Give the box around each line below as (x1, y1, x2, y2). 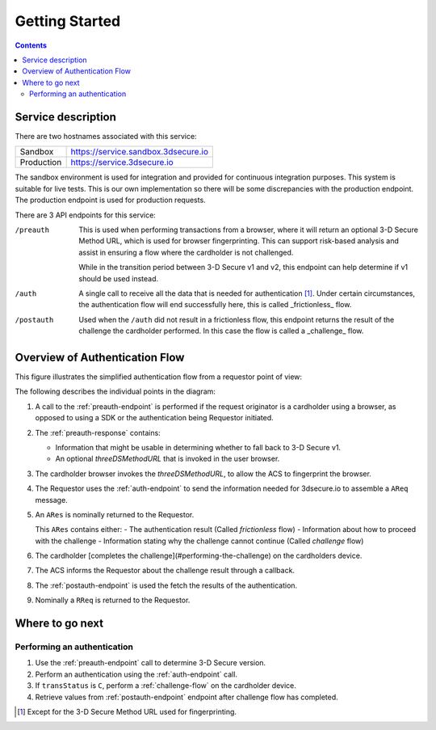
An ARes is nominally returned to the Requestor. (35, 509, 195, 519)
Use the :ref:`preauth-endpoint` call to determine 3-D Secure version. (35, 658, 266, 668)
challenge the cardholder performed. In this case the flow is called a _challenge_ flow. (78, 326, 364, 335)
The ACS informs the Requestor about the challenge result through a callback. (35, 566, 295, 576)
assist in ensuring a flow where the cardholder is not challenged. (78, 247, 294, 257)
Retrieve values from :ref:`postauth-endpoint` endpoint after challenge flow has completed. (35, 692, 338, 702)
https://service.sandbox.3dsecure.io (70, 146, 209, 158)
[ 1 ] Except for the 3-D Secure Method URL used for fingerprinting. (17, 707, 237, 716)
